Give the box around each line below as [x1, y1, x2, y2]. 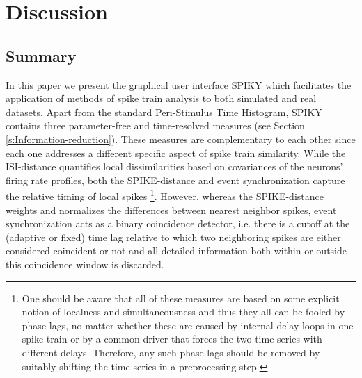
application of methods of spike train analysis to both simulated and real [6, 91, 317, 106]
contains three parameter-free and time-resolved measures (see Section [6, 118, 305, 133]
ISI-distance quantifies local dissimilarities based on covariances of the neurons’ [6, 159, 343, 174]
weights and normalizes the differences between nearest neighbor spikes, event [6, 202, 337, 217]
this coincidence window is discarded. [6, 256, 164, 271]
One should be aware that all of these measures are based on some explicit [22, 290, 340, 305]
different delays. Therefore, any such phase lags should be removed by [22, 345, 320, 359]
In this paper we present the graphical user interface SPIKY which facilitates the [6, 77, 352, 92]
